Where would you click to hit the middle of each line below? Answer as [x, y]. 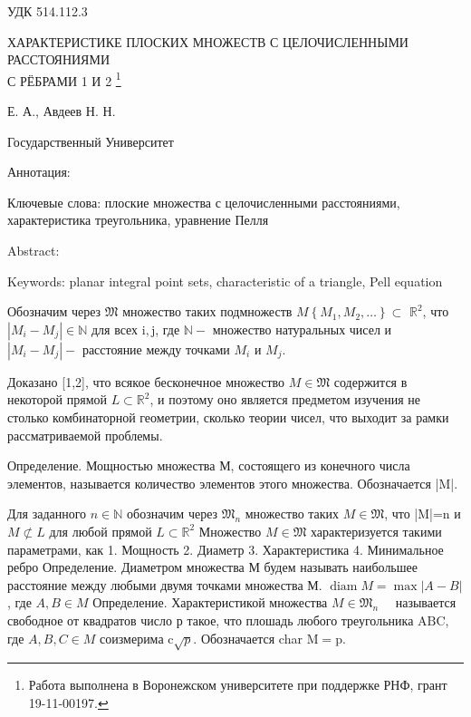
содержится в [370, 381]
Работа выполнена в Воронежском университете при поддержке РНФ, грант [238, 685]
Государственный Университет [91, 141]
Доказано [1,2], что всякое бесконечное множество [146, 381]
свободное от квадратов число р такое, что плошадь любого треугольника [211, 620]
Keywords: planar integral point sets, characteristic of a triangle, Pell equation [225, 281]
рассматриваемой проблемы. [85, 435]
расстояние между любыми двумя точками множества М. [165, 584]
